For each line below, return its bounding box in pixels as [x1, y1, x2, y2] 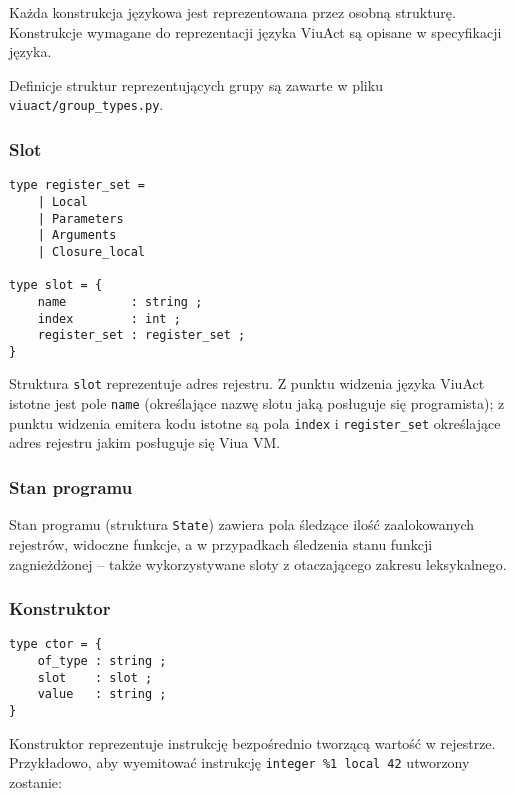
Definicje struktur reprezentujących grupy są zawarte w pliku [9, 74, 383, 95]
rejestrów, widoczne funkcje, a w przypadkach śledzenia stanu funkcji [9, 533, 433, 554]
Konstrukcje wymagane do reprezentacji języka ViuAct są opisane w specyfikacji [9, 21, 502, 42]
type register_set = [9, 178, 146, 193]
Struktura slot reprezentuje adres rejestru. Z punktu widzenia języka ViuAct [9, 373, 485, 394]
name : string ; [37, 294, 203, 309]
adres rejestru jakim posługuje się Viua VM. [9, 432, 281, 453]
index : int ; [37, 311, 181, 326]
